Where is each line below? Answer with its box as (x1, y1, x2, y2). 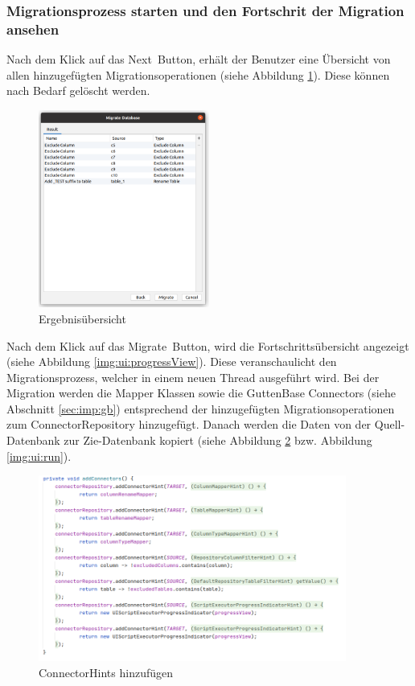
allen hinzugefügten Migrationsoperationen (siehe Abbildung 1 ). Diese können (6, 66, 390, 83)
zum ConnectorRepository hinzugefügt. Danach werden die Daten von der (6, 416, 372, 433)
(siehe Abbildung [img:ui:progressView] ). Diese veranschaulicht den (6, 353, 337, 370)
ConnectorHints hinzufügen (39, 663, 173, 680)
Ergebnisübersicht (39, 310, 126, 327)
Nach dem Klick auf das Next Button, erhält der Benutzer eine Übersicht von (6, 51, 391, 68)
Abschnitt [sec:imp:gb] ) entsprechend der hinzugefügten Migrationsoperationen (6, 400, 395, 417)
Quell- (374, 416, 405, 433)
